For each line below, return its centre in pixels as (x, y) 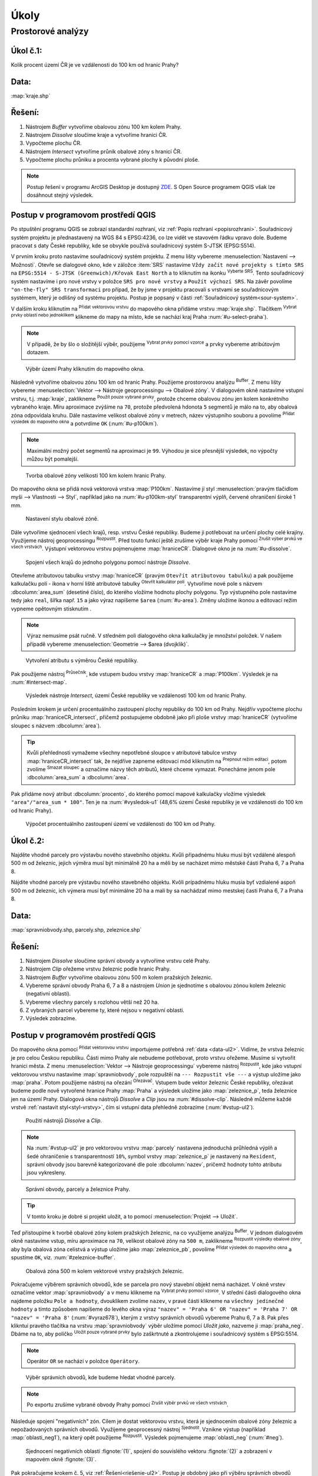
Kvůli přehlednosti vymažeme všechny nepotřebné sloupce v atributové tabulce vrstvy (132, 753)
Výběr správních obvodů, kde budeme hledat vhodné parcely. (101, 1377)
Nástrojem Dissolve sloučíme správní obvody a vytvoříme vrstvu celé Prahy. (118, 961)
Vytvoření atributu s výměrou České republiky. (82, 661)
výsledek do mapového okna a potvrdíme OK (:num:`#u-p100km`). (85, 423)
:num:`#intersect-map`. (39, 682)
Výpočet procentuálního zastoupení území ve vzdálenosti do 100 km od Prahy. (121, 824)
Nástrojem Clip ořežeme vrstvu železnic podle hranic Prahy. (98, 969)
